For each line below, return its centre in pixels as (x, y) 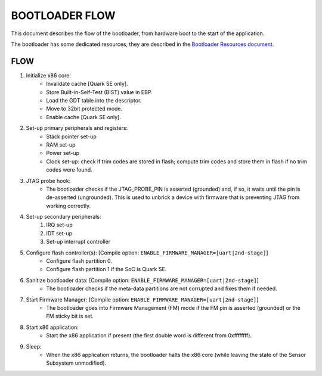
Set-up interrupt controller (78, 242)
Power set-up (63, 153)
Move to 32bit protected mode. (84, 109)
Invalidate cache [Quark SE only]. (87, 84)
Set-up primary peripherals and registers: (77, 128)
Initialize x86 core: (49, 75)
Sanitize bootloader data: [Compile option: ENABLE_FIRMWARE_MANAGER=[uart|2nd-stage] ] (142, 280)
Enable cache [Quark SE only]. (84, 117)
